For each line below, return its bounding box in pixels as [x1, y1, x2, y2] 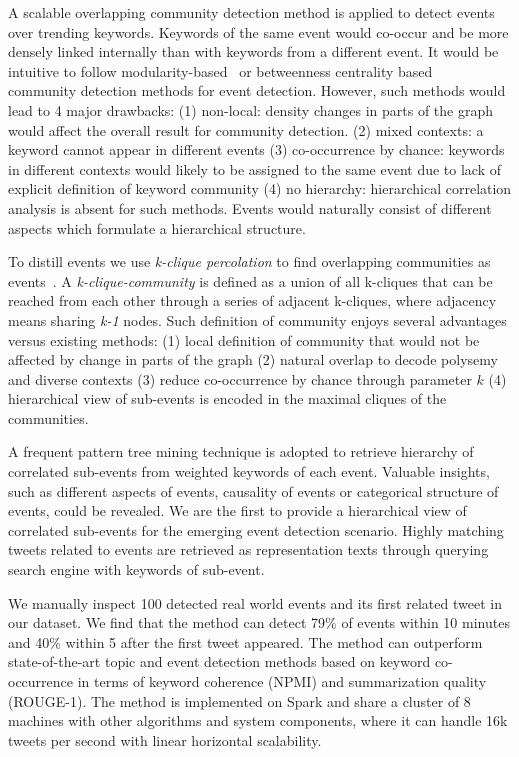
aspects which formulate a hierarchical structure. [8, 217, 306, 238]
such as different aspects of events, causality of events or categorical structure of [8, 480, 499, 501]
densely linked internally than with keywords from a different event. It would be [8, 41, 499, 62]
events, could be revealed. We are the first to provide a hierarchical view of [8, 500, 467, 521]
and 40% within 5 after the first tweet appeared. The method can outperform [8, 631, 483, 652]
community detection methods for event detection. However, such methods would [8, 80, 506, 101]
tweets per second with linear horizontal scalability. [8, 729, 322, 750]
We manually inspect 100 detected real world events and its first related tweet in [8, 592, 502, 613]
